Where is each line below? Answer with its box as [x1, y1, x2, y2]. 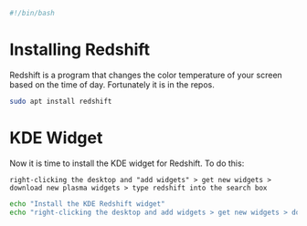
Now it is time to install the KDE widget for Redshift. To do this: [9, 158, 245, 169]
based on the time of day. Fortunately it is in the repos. [9, 78, 215, 90]
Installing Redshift [9, 39, 151, 60]
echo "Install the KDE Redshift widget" [9, 199, 166, 209]
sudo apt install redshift [9, 97, 112, 106]
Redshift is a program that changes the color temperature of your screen [9, 69, 283, 80]
